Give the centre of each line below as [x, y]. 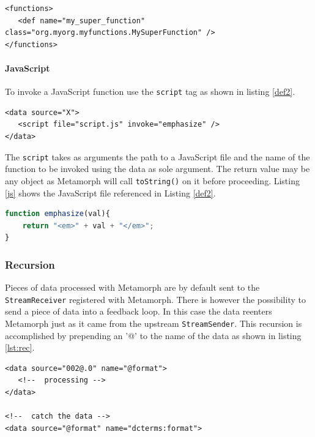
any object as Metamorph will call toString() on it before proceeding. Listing [152, 180]
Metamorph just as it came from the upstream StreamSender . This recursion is [154, 323]
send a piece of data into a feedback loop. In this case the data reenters [139, 311]
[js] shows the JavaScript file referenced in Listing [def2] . [110, 192]
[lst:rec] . [20, 347]
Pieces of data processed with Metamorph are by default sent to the [132, 287]
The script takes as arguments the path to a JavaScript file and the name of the [157, 156]
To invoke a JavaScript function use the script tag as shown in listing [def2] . [150, 92]
